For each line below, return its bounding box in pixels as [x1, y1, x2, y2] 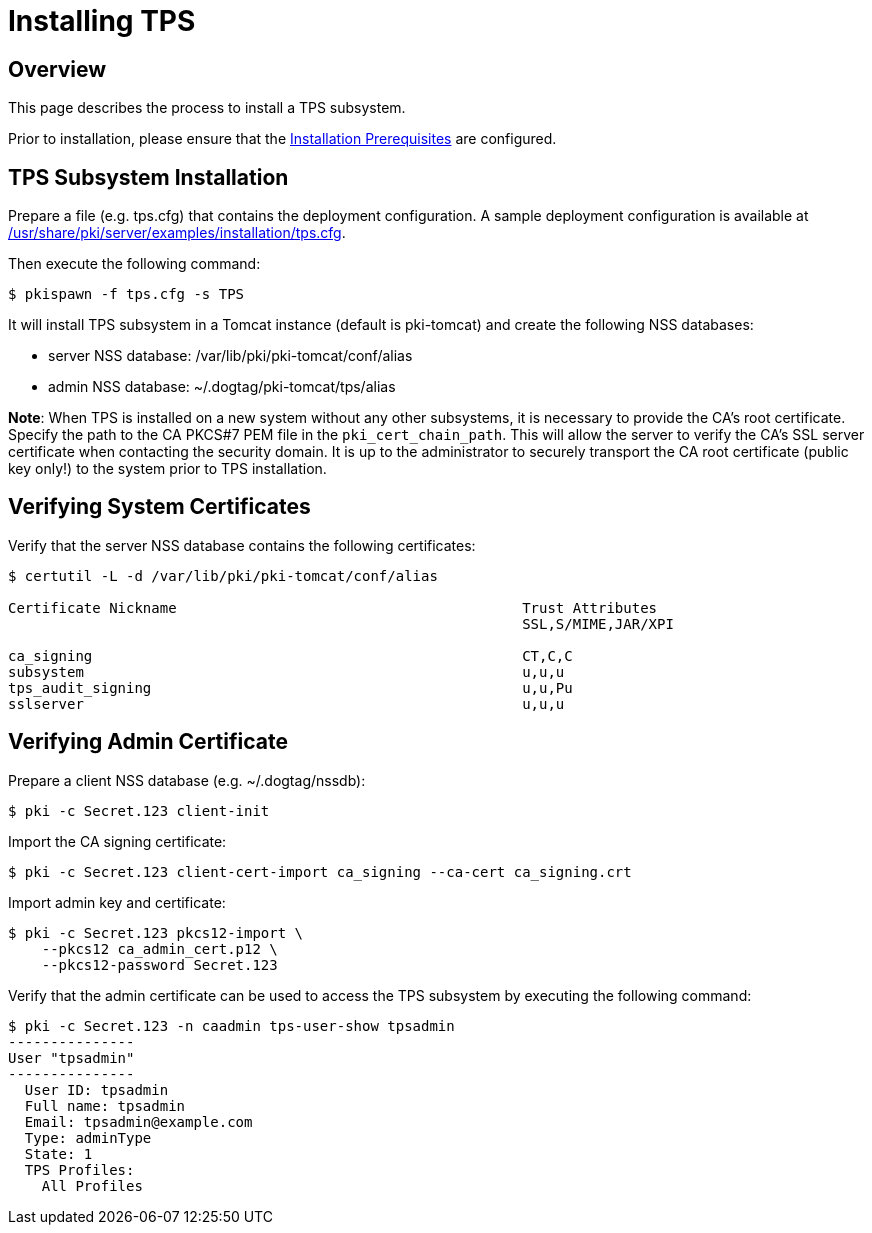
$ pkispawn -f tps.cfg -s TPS [8, 286, 245, 303]
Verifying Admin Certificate [8, 729, 288, 755]
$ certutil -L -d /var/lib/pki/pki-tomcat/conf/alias [8, 567, 438, 584]
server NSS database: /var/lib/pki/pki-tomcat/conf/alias [48, 347, 413, 365]
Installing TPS [8, 4, 196, 38]
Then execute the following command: [8, 255, 261, 273]
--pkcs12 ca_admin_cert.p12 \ [41, 940, 278, 957]
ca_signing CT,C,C [8, 647, 573, 664]
